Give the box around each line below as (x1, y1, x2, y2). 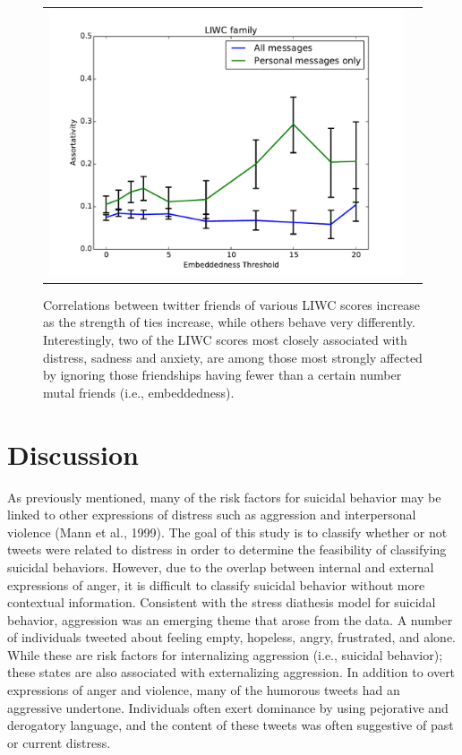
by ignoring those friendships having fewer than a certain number (43, 365, 402, 384)
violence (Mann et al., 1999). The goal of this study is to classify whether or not (7, 522, 448, 541)
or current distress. (7, 733, 111, 751)
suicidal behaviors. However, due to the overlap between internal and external (7, 557, 434, 576)
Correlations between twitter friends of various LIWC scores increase (43, 295, 420, 313)
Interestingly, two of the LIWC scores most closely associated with (43, 330, 407, 349)
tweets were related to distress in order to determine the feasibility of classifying (7, 540, 447, 559)
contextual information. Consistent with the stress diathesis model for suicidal (7, 593, 436, 612)
